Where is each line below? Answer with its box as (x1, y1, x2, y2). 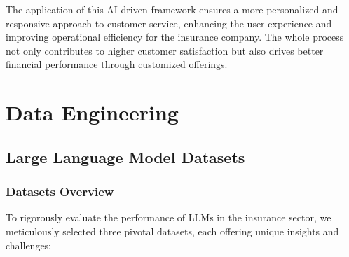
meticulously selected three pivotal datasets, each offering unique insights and (6, 223, 339, 238)
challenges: (6, 237, 52, 252)
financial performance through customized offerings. (6, 57, 228, 71)
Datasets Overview (6, 183, 114, 200)
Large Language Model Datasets (6, 146, 245, 167)
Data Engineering (6, 98, 179, 127)
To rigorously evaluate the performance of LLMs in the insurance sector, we (6, 210, 331, 225)
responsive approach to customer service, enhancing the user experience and (6, 15, 332, 30)
